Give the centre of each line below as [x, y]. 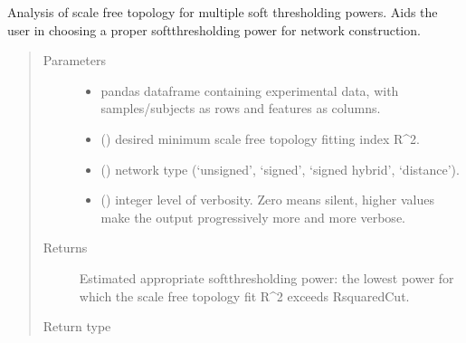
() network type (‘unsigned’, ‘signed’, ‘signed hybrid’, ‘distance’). [280, 169]
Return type [77, 326]
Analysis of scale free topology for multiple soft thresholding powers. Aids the [223, 12]
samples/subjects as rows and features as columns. [241, 108]
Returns [65, 248]
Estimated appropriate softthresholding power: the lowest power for [266, 277]
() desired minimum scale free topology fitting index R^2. [260, 138]
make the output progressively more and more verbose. [253, 217]
